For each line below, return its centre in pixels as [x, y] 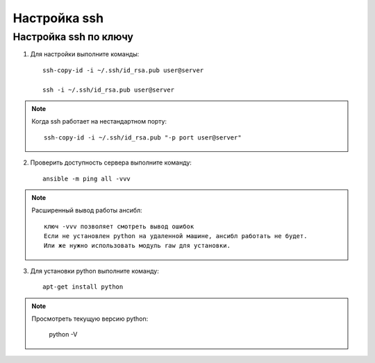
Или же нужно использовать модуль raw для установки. [137, 246]
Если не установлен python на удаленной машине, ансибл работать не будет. [176, 236]
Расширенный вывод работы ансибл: [87, 210]
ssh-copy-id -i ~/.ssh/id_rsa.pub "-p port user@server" [143, 137]
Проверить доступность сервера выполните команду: [111, 162]
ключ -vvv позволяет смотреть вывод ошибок [119, 226]
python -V [63, 335]
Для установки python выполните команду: [94, 271]
